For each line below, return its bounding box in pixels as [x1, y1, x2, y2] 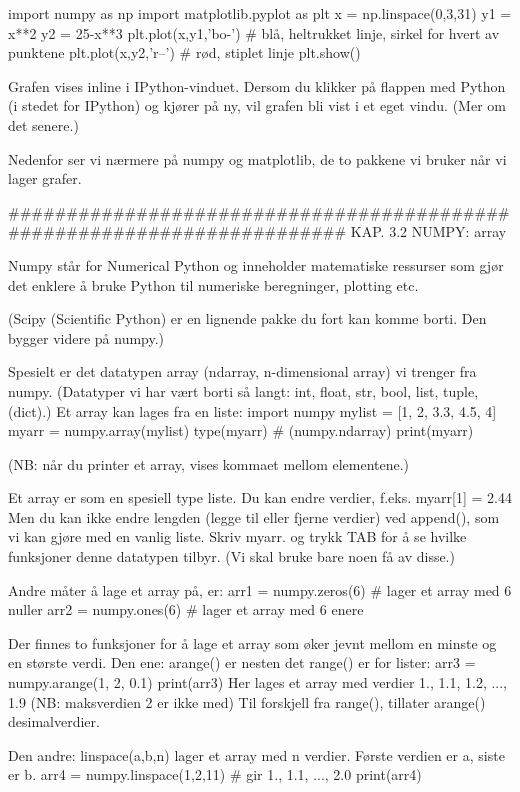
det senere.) [8, 114, 79, 135]
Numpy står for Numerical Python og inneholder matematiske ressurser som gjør [8, 254, 504, 275]
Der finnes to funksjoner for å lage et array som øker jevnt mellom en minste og [8, 632, 497, 653]
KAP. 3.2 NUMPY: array [350, 221, 507, 242]
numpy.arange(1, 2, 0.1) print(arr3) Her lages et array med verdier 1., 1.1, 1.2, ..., [8, 672, 508, 693]
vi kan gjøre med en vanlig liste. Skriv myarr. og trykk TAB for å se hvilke [8, 526, 467, 547]
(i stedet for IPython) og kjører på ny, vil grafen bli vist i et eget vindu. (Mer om [8, 95, 506, 116]
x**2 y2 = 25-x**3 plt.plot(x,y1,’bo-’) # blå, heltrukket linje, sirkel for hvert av [8, 22, 500, 43]
